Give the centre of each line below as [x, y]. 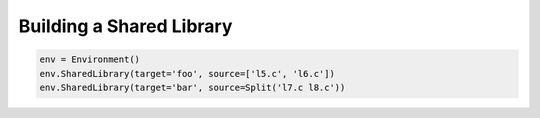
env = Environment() [89, 59]
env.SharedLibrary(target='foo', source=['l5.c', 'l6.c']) [187, 73]
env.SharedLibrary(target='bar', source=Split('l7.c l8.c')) [192, 87]
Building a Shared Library [125, 26]
